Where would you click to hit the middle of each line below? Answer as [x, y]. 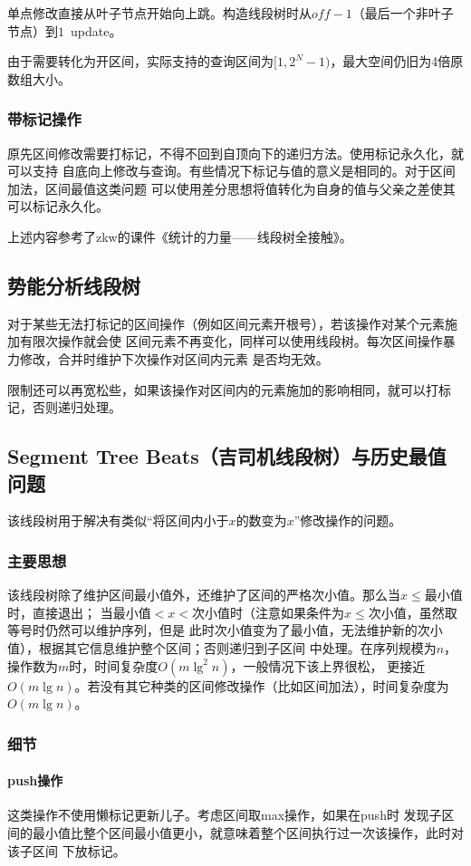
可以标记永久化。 [58, 206]
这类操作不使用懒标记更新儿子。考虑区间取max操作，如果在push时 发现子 [225, 815]
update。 [96, 30]
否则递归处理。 [77, 407]
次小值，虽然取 [413, 612]
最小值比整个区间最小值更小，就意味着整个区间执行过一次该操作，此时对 [248, 832]
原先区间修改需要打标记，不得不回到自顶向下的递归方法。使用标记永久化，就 [235, 153]
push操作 [35, 780]
